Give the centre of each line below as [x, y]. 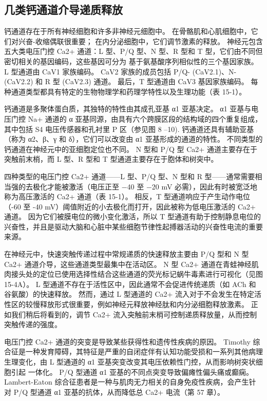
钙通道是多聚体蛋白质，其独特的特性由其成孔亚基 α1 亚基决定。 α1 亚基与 [128, 109]
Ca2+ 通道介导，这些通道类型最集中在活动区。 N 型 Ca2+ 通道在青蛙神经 [128, 264]
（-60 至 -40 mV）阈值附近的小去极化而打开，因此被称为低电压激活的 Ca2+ [130, 206]
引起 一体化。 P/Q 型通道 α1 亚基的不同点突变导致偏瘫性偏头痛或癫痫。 [132, 371]
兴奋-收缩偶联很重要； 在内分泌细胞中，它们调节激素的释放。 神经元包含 [140, 41]
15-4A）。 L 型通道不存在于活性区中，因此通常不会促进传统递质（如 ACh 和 [130, 284]
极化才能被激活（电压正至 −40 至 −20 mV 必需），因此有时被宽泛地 [145, 186]
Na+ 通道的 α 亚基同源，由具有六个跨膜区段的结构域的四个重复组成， [145, 118]
